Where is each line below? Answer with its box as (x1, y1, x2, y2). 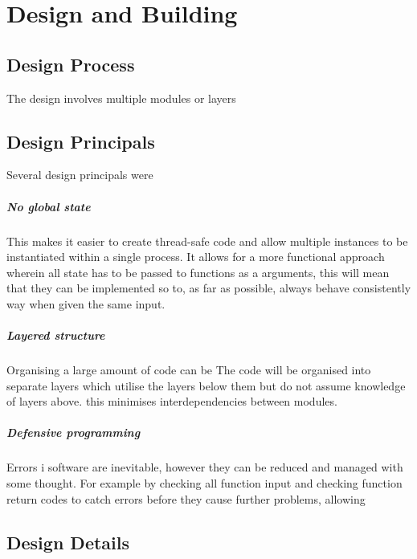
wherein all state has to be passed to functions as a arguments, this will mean (6, 263, 390, 280)
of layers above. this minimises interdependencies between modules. (6, 393, 337, 410)
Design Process (6, 51, 135, 76)
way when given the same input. (6, 295, 166, 312)
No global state (6, 198, 91, 214)
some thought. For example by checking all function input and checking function (6, 475, 403, 491)
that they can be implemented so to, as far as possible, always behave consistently (6, 279, 411, 296)
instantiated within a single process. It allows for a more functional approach (6, 248, 385, 265)
